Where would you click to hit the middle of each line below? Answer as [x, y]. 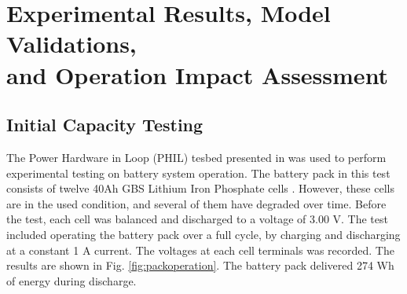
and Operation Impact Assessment [198, 74]
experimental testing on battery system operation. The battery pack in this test [198, 173]
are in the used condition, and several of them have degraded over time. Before [196, 203]
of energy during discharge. [71, 280]
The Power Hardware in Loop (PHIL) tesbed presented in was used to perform [196, 157]
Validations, [71, 44]
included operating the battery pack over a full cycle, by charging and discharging [203, 234]
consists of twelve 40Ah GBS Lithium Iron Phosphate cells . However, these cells [200, 188]
